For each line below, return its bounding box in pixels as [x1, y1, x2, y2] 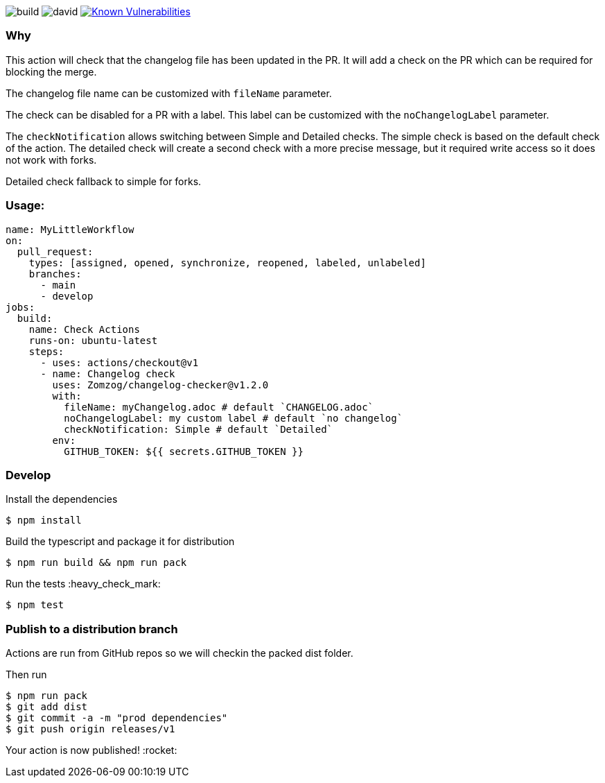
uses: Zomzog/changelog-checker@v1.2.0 [52, 379, 269, 390]
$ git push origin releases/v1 [6, 723, 175, 734]
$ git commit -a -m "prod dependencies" [6, 712, 228, 723]
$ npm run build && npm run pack [6, 557, 187, 569]
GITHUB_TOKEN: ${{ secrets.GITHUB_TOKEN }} [64, 445, 304, 457]
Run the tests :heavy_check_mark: [6, 578, 161, 590]
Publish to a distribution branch [6, 621, 178, 636]
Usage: [6, 198, 45, 213]
